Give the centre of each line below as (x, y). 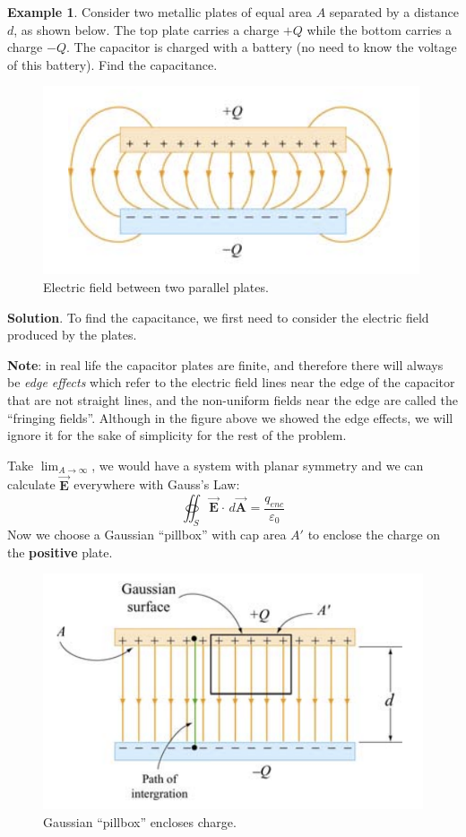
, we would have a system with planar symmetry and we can (258, 465)
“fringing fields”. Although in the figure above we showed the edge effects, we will (230, 417)
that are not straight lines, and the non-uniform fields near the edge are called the (233, 399)
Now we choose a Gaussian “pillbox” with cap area (147, 534)
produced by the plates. (72, 335)
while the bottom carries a (379, 29)
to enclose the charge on (374, 534)
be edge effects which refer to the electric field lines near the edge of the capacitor (231, 382)
